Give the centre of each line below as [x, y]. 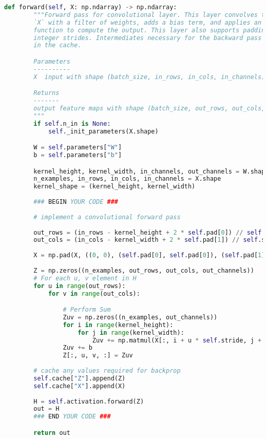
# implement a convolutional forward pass [107, 217]
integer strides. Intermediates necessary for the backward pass [148, 38]
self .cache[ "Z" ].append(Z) [80, 378]
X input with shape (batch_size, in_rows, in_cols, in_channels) [149, 77]
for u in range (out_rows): [80, 286]
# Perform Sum [87, 310]
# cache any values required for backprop [107, 371]
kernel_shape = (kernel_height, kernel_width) [115, 187]
